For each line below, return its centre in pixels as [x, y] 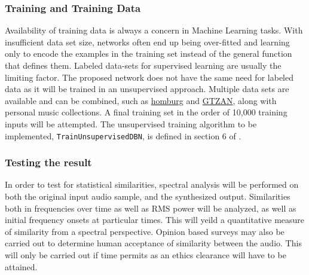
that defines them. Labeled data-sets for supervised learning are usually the [143, 65]
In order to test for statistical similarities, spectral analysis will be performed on [152, 184]
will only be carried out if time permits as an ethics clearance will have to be [146, 255]
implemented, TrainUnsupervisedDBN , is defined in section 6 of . [123, 135]
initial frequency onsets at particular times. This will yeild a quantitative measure [155, 220]
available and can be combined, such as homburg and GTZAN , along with [141, 100]
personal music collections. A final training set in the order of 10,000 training [146, 112]
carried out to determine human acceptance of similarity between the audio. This [153, 243]
